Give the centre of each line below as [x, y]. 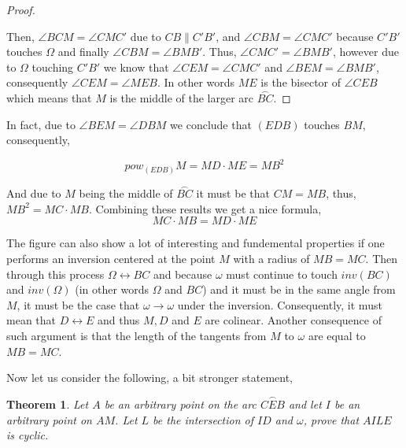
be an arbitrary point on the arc [180, 404]
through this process [55, 274]
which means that [49, 98]
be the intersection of [203, 419]
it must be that [233, 193]
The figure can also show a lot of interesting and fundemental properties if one [196, 243]
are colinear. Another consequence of [293, 320]
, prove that [331, 419]
